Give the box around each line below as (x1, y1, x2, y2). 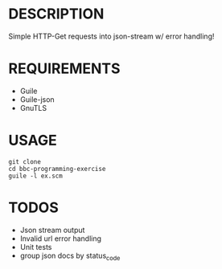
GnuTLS (19, 103, 47, 112)
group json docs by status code (19, 251, 121, 262)
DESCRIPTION (8, 5, 105, 23)
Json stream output (19, 225, 85, 234)
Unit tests (19, 242, 52, 251)
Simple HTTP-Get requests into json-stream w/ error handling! (8, 31, 215, 41)
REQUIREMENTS (8, 59, 121, 78)
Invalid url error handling (19, 234, 102, 243)
